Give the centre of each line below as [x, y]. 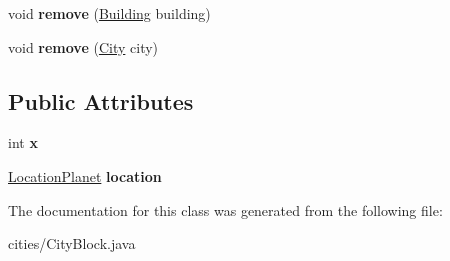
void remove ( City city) [83, 46]
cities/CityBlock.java [72, 243]
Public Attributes [101, 100]
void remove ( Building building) [109, 13]
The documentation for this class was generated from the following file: [225, 209]
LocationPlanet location [85, 175]
